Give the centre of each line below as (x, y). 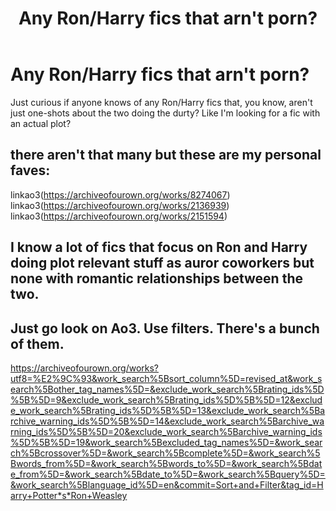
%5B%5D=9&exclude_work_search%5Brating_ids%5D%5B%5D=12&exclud (166, 399)
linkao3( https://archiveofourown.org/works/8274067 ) (120, 194)
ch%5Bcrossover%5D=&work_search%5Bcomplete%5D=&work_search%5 (165, 453)
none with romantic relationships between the (156, 278)
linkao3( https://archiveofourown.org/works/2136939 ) (120, 205)
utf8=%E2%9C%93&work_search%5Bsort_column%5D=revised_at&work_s (166, 378)
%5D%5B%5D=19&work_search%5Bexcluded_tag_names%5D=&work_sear (166, 442)
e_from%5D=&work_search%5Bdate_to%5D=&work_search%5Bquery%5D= (168, 474)
